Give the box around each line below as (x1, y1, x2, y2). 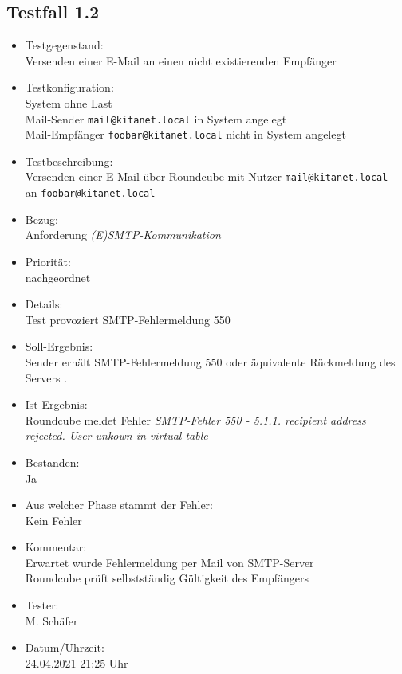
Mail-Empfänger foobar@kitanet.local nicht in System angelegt (25, 126, 346, 143)
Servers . (25, 369, 68, 386)
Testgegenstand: (25, 37, 104, 53)
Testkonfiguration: (25, 79, 114, 96)
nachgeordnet (25, 268, 91, 285)
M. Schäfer (25, 612, 78, 629)
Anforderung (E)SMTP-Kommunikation (25, 226, 221, 243)
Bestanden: (25, 453, 80, 470)
